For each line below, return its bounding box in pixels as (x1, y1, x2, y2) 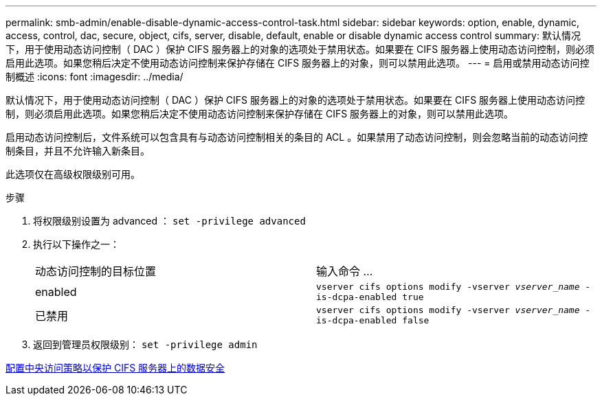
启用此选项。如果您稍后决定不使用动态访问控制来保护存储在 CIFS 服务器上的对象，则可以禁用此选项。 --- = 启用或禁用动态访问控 (5, 57, 590, 69)
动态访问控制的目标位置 (35, 264, 157, 278)
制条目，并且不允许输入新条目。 (5, 145, 150, 157)
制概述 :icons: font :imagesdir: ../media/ (5, 71, 183, 82)
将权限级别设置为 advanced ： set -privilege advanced (33, 215, 306, 227)
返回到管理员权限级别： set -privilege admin (33, 339, 258, 350)
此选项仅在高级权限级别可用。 (5, 168, 140, 180)
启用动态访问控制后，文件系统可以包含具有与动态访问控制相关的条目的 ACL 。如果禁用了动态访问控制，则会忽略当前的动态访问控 (5, 131, 588, 143)
